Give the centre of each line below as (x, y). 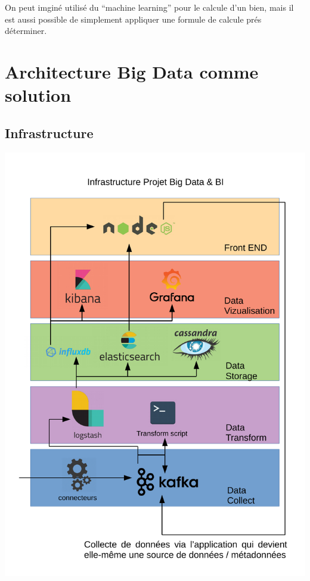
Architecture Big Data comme (132, 71)
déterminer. (26, 31)
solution (38, 95)
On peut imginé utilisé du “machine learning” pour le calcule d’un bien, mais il (149, 7)
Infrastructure (49, 132)
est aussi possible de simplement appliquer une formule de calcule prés (133, 19)
